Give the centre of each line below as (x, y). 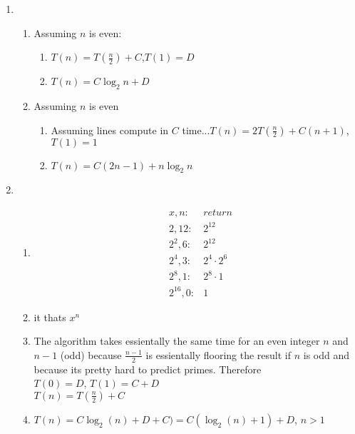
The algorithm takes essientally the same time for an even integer (177, 341)
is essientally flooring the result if (218, 354)
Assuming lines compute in (110, 130)
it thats (50, 317)
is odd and (326, 354)
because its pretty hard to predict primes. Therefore (148, 369)
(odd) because (91, 354)
